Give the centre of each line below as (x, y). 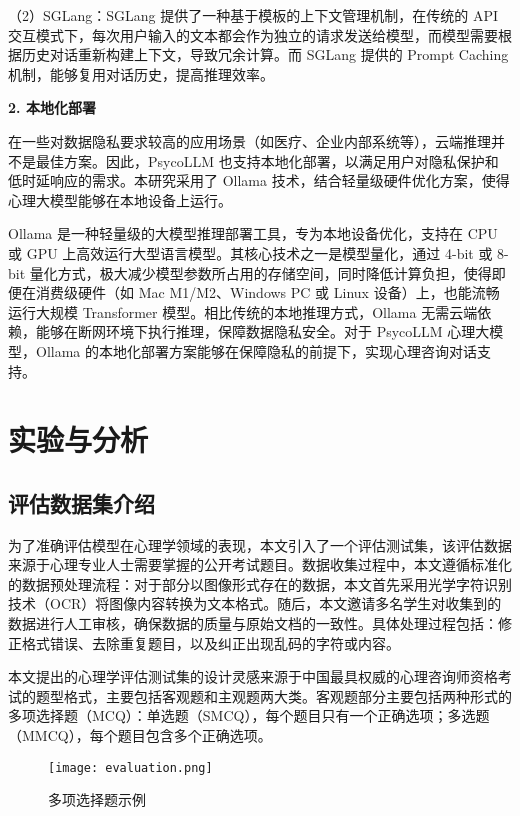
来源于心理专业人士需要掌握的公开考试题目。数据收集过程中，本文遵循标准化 (260, 564)
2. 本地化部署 (52, 107)
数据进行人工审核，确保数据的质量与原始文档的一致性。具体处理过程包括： (253, 623)
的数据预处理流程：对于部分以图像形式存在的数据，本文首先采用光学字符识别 (260, 583)
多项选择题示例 (97, 799)
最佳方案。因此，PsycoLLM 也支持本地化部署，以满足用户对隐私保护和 (267, 160)
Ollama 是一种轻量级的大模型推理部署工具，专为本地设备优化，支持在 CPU (253, 233)
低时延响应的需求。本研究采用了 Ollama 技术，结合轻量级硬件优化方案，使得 (259, 180)
